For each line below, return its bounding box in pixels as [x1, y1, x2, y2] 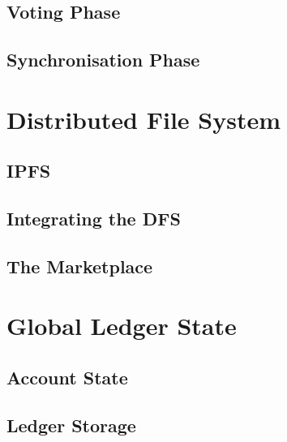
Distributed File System [6, 102, 281, 135]
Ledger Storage [6, 412, 136, 437]
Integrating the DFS [6, 206, 181, 231]
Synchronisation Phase [6, 47, 200, 72]
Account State [6, 365, 128, 390]
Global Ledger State [6, 309, 237, 342]
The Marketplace [6, 253, 153, 278]
